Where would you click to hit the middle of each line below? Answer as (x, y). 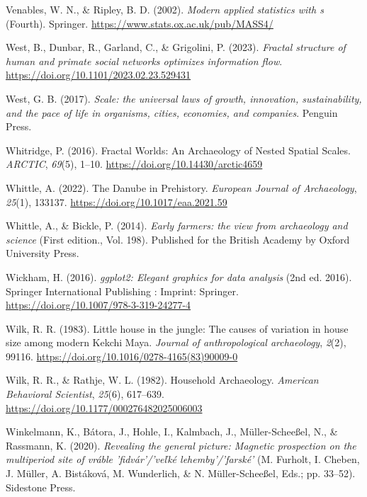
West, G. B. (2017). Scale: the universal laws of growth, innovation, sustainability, (184, 98)
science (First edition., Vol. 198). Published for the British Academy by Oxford (178, 239)
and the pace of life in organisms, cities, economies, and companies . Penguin (172, 112)
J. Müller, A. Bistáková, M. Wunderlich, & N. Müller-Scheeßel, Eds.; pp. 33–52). (181, 473)
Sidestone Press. (41, 487)
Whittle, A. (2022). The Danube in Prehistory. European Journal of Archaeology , (181, 187)
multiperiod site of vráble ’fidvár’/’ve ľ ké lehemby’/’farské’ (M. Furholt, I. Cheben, (183, 459)
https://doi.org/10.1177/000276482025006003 (104, 407)
